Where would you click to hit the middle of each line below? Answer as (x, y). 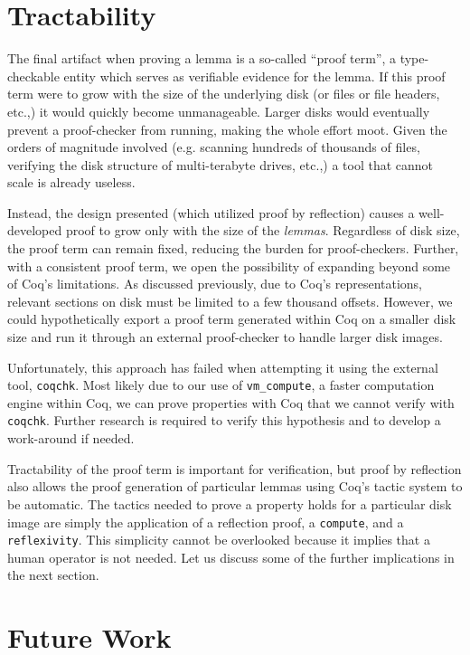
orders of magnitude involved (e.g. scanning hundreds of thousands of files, (214, 147)
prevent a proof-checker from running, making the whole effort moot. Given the (227, 129)
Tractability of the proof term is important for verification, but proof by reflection (235, 468)
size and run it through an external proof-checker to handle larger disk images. (225, 337)
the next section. (53, 575)
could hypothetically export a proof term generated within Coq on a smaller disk (232, 319)
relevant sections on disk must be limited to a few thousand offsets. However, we (230, 301)
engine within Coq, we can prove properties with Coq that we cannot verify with (231, 402)
